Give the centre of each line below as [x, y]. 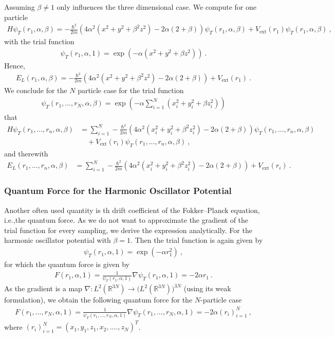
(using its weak [207, 288]
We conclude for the [36, 90]
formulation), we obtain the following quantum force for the [98, 300]
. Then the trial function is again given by [197, 240]
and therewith [26, 153]
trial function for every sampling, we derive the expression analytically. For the [128, 230]
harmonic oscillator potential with [58, 240]
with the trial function [39, 41]
